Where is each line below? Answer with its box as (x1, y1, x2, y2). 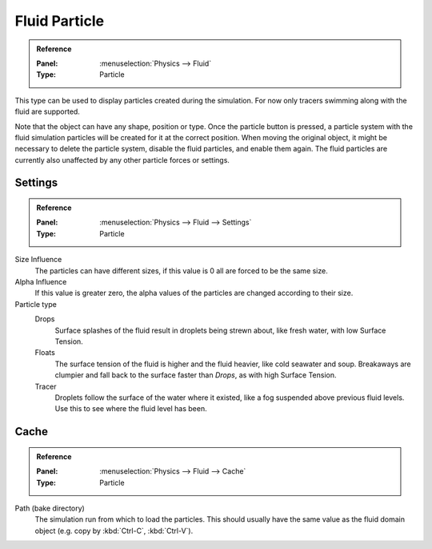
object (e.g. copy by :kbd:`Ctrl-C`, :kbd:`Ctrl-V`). (34, 526, 194, 535)
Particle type (14, 299, 58, 309)
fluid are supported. (14, 107, 80, 116)
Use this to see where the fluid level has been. (54, 404, 207, 414)
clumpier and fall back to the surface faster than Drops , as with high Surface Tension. (54, 370, 337, 380)
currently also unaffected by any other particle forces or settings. (14, 155, 230, 164)
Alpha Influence (14, 277, 67, 287)
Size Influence (14, 255, 62, 264)
